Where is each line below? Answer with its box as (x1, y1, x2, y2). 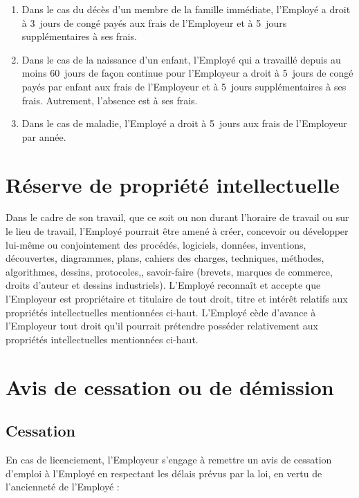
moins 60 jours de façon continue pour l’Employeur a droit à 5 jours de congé (21, 66, 353, 80)
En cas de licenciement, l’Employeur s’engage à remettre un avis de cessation (6, 452, 332, 466)
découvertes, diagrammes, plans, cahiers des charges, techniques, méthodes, (6, 251, 324, 265)
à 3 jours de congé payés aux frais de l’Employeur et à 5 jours (21, 15, 287, 30)
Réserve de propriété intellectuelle (6, 170, 340, 198)
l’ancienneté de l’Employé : (6, 479, 120, 494)
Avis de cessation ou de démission (6, 372, 334, 401)
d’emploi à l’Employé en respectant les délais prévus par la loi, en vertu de (6, 466, 322, 480)
